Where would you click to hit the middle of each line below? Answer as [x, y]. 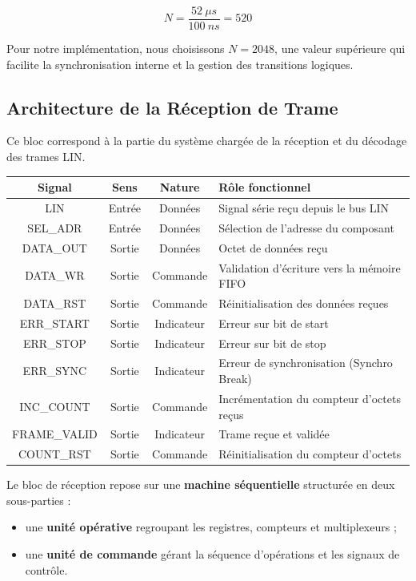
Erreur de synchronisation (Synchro [306, 363]
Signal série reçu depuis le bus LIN [304, 207]
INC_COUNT [55, 406]
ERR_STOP [54, 343]
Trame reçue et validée [274, 434]
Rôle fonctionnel [265, 187]
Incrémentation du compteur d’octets [310, 398]
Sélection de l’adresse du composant [306, 227]
